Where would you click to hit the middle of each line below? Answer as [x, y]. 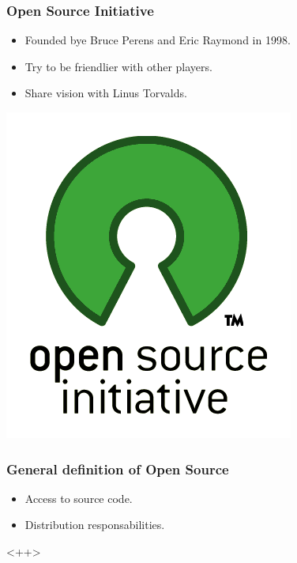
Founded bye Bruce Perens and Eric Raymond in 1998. [158, 40]
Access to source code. [79, 498]
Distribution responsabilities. [95, 525]
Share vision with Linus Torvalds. [106, 93]
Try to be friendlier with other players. [118, 66]
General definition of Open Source [118, 469]
